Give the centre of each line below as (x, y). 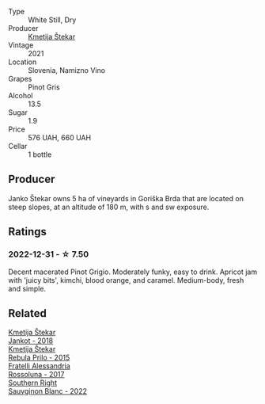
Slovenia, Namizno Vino (66, 70)
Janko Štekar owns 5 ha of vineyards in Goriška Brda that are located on (126, 198)
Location (23, 62)
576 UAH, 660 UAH (60, 137)
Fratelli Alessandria (40, 366)
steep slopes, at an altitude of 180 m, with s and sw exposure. (109, 207)
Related (28, 313)
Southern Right (33, 383)
